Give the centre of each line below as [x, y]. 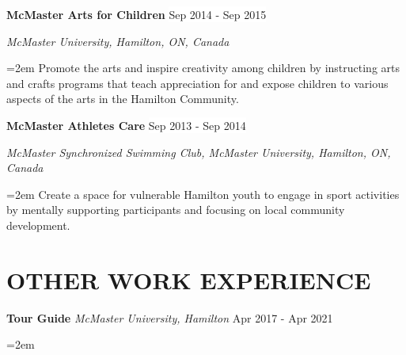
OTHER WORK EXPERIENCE [189, 279]
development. [38, 225]
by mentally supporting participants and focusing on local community [176, 210]
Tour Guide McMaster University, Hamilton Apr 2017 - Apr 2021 [170, 317]
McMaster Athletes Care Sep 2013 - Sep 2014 [126, 125]
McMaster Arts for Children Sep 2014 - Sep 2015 [137, 14]
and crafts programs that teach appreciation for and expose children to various [197, 83]
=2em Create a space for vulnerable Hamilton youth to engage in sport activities [203, 194]
